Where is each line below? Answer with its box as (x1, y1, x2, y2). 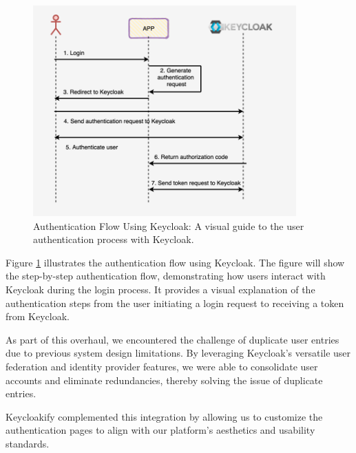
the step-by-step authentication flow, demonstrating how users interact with (6, 268, 326, 283)
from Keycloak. (6, 309, 70, 324)
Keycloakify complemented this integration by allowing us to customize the (6, 409, 323, 423)
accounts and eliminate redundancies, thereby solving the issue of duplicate (6, 372, 323, 387)
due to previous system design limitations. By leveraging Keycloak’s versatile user (6, 346, 351, 360)
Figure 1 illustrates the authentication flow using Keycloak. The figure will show (6, 255, 345, 269)
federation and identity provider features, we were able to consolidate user (6, 359, 318, 373)
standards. (6, 436, 50, 450)
